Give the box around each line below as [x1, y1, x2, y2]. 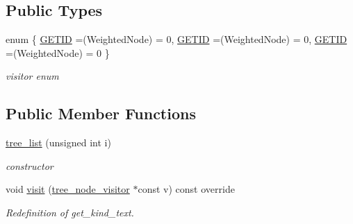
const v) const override [138, 182, 235, 196]
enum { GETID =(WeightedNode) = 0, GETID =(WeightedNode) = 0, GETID [6, 32, 347, 46]
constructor [6, 158, 54, 173]
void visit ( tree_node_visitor [6, 182, 130, 196]
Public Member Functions [6, 103, 196, 124]
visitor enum [6, 69, 59, 83]
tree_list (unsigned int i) [6, 135, 111, 150]
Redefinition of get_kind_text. [6, 205, 134, 219]
